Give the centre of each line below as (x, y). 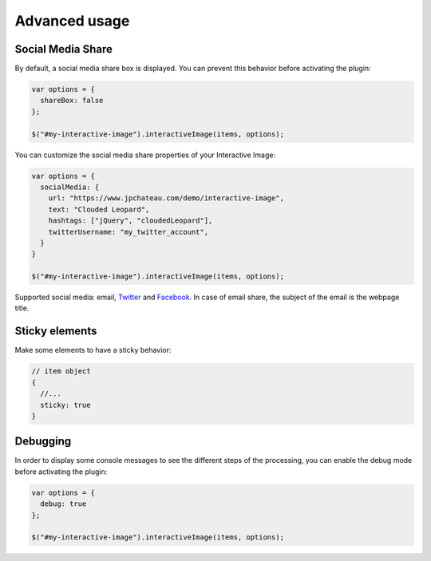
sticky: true (65, 405)
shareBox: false (72, 101)
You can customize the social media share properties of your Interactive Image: (145, 155)
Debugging (43, 442)
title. (22, 308)
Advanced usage (72, 21)
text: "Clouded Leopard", (99, 209)
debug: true (63, 504)
